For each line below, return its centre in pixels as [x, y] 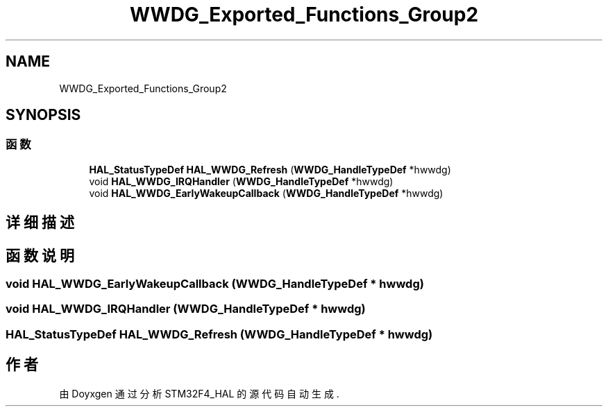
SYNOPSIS [43, 115]
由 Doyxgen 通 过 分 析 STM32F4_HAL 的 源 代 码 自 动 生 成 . [199, 393]
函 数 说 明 [40, 255]
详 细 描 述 [40, 223]
